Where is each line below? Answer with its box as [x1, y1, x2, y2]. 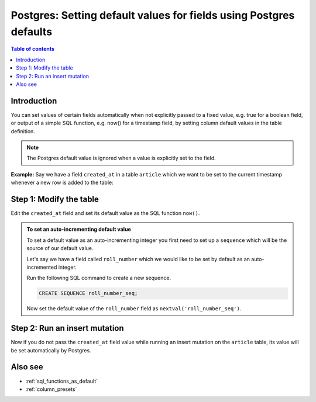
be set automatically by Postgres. [11, 346, 91, 354]
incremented [26, 264, 57, 271]
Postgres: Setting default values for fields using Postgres [11, 9, 295, 22]
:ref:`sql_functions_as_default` [25, 377, 98, 384]
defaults [11, 25, 53, 38]
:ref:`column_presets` [25, 386, 77, 393]
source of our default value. [26, 245, 94, 252]
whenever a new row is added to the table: [11, 179, 114, 186]
